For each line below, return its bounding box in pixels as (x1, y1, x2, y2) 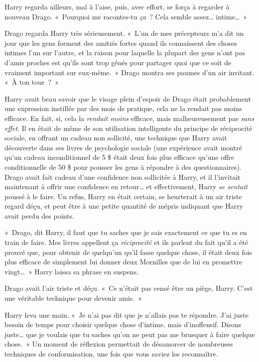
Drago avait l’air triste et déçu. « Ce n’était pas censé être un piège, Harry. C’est (4, 283, 253, 293)
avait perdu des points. (4, 210, 74, 221)
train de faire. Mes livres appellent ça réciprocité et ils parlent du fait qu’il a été (4, 237, 248, 247)
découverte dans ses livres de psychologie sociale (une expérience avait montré (4, 142, 242, 152)
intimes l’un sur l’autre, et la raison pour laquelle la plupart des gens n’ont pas (4, 47, 245, 58)
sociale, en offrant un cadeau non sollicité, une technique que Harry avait (4, 132, 227, 143)
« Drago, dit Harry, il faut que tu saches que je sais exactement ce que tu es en (4, 227, 247, 238)
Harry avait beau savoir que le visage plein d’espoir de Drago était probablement (4, 93, 251, 104)
